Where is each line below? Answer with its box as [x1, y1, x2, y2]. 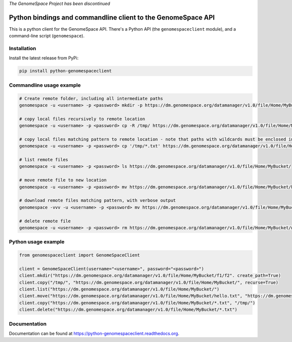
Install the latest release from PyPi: [9, 55, 79, 61]
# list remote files [19, 157, 68, 162]
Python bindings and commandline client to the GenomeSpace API [9, 13, 215, 21]
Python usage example [9, 238, 65, 245]
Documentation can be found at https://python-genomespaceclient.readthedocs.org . [9, 330, 180, 336]
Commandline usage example [9, 82, 81, 89]
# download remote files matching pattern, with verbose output [19, 198, 176, 203]
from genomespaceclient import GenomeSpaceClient [19, 252, 140, 258]
